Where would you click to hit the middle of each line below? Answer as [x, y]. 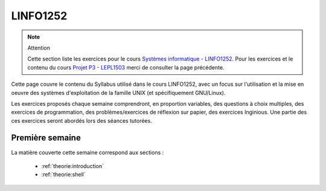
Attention [39, 48]
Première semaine [46, 138]
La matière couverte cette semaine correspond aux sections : [88, 152]
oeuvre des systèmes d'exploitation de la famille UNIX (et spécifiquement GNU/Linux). [118, 92]
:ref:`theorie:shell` [63, 175]
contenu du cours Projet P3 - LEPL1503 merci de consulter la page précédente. [126, 67]
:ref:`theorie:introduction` [73, 166]
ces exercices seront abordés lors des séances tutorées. [81, 120]
